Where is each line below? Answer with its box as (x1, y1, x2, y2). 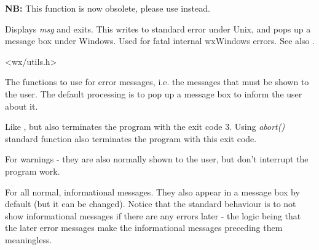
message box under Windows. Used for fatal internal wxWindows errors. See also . (5, 34, 315, 47)
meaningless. (5, 233, 52, 246)
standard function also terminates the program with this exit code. (5, 132, 257, 145)
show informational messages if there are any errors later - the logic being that (5, 209, 301, 222)
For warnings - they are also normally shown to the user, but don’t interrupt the (5, 153, 309, 165)
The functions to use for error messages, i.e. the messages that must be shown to (5, 75, 309, 88)
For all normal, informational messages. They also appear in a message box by (5, 185, 300, 198)
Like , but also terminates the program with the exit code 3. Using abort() (5, 120, 285, 133)
